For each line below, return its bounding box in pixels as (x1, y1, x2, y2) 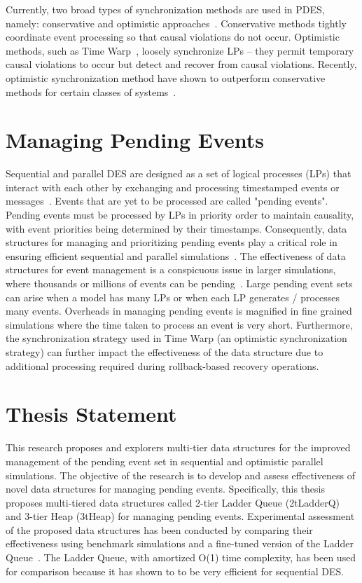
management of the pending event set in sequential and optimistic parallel (6, 453, 323, 468)
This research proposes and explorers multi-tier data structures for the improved (6, 440, 351, 455)
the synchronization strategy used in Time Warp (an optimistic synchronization (6, 331, 347, 345)
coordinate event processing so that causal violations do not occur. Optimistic (6, 29, 340, 44)
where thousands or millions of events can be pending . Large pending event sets (6, 276, 353, 291)
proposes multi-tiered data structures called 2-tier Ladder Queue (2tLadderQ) (6, 495, 340, 509)
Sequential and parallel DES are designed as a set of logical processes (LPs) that (6, 166, 351, 181)
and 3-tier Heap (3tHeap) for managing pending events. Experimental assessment (6, 509, 355, 523)
